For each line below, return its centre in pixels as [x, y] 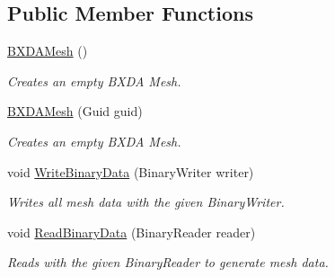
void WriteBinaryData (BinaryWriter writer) [131, 171]
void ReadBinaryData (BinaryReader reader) [132, 232]
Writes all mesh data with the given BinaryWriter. [146, 202]
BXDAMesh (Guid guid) [75, 111]
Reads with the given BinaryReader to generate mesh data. [168, 262]
